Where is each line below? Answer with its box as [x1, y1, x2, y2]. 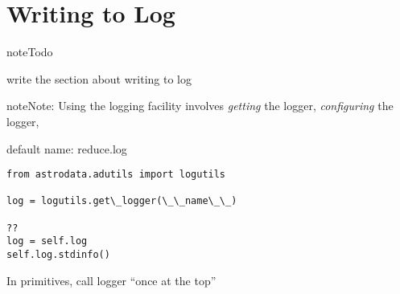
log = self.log [6, 235, 88, 247]
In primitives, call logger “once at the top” [6, 272, 216, 288]
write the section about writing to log [6, 70, 192, 87]
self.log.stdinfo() [6, 249, 110, 261]
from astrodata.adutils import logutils [6, 169, 226, 181]
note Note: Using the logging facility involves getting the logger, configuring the [6, 97, 394, 114]
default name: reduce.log [6, 140, 127, 157]
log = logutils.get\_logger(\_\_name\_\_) [6, 195, 237, 207]
